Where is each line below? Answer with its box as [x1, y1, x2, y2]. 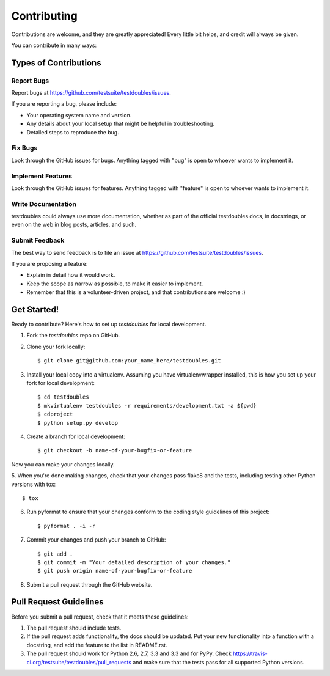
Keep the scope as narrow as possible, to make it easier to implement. [26, 280, 204, 287]
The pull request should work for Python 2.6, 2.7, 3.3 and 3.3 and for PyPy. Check [26, 650, 232, 657]
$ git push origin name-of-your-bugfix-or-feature [37, 567, 193, 575]
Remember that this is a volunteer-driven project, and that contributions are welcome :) [26, 288, 246, 296]
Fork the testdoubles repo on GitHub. [26, 332, 120, 339]
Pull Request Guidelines [11, 597, 104, 608]
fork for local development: [26, 380, 95, 387]
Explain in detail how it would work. [26, 271, 116, 279]
